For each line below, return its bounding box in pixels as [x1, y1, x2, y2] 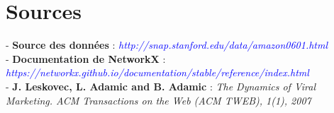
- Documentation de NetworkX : [6, 51, 166, 66]
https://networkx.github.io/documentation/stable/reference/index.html [6, 65, 309, 80]
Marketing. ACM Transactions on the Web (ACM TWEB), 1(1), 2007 [6, 93, 311, 107]
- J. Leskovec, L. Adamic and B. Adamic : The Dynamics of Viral [6, 78, 316, 93]
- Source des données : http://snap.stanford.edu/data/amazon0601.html [6, 37, 328, 52]
